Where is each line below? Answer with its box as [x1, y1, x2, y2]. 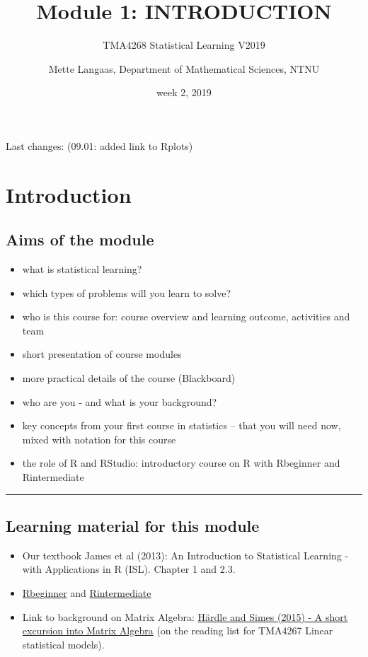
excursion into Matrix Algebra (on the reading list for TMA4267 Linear [22, 623, 333, 638]
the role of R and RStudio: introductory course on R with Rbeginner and [22, 455, 340, 470]
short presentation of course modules [22, 347, 182, 361]
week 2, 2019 [156, 85, 212, 100]
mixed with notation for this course [22, 431, 176, 446]
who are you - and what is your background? [22, 394, 217, 409]
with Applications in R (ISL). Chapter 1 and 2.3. [22, 562, 236, 576]
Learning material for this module [6, 515, 260, 536]
